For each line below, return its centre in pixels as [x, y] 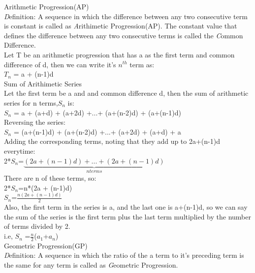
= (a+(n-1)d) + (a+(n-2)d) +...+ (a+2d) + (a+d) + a [97, 131]
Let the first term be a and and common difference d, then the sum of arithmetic [126, 93]
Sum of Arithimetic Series [43, 83]
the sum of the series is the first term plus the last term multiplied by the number [127, 216]
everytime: [20, 150]
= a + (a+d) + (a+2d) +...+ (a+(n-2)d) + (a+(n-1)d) [97, 112]
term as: [142, 64]
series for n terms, [31, 102]
